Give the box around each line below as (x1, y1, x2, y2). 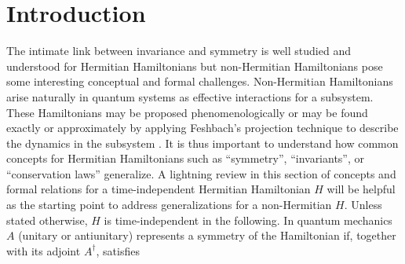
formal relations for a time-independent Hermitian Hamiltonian (6, 181, 311, 197)
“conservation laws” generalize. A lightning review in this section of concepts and (6, 165, 396, 181)
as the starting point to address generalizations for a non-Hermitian (6, 196, 332, 213)
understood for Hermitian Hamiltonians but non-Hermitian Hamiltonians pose (6, 57, 383, 74)
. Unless (344, 196, 382, 213)
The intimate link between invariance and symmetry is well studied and (6, 42, 351, 59)
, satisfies (96, 242, 140, 258)
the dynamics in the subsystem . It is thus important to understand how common (6, 134, 399, 151)
